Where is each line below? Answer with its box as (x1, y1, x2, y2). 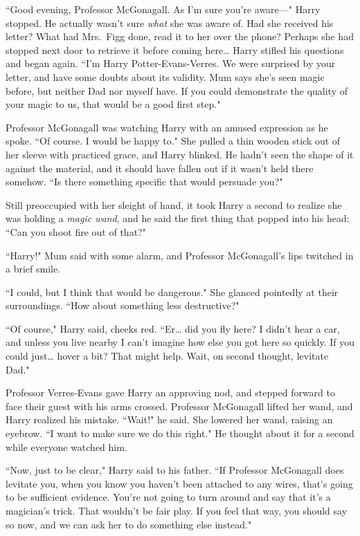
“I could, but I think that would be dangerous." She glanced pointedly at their (6, 284, 339, 299)
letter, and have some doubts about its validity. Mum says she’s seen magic (6, 69, 325, 84)
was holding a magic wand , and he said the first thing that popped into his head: (6, 211, 350, 225)
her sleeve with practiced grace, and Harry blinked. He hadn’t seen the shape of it (6, 147, 354, 161)
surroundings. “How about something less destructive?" (6, 298, 240, 313)
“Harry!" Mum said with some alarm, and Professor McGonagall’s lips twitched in (6, 248, 354, 262)
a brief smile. (6, 261, 61, 276)
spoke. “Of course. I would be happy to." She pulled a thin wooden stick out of (6, 133, 341, 148)
